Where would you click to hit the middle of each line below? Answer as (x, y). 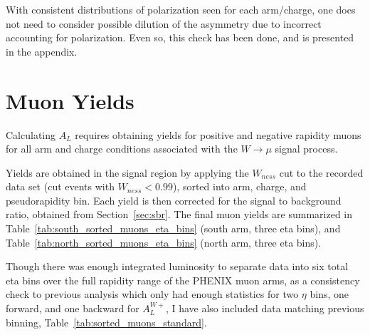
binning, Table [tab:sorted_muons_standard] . (106, 322)
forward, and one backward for (73, 308)
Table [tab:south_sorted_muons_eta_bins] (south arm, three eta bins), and (173, 228)
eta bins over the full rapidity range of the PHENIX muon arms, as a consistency (183, 280)
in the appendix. (42, 51)
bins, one (329, 294)
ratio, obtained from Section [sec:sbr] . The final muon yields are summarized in (179, 214)
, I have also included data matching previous (265, 308)
